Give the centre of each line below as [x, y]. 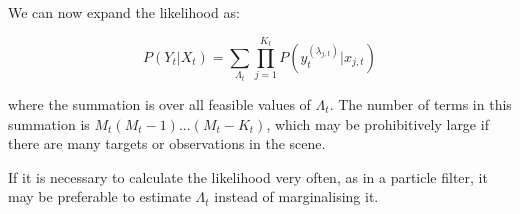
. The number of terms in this [420, 104]
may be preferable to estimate [99, 196]
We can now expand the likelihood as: [124, 12]
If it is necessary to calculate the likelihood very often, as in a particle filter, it [248, 176]
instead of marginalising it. [296, 196]
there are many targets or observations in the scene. [167, 143]
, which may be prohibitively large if [377, 123]
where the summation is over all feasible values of [159, 104]
